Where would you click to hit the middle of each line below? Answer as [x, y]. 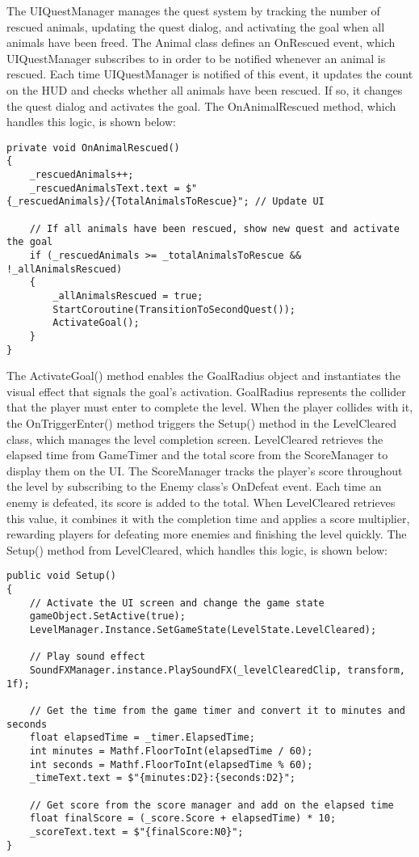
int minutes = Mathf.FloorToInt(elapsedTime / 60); [171, 751]
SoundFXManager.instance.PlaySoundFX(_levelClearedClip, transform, [217, 670]
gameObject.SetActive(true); [107, 616]
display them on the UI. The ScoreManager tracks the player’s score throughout [205, 470]
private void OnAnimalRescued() [93, 148]
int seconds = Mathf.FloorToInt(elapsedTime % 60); [171, 764]
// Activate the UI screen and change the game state [177, 603]
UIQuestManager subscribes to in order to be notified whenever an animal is [196, 58]
